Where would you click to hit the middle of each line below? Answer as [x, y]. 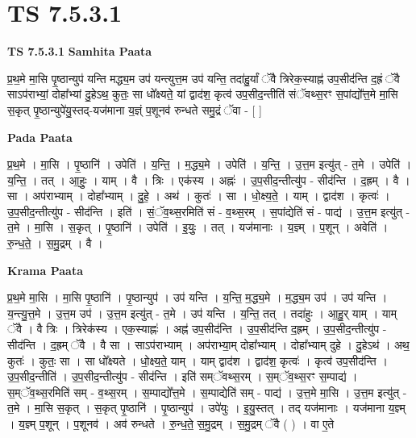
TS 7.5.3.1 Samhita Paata [80, 51]
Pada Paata [40, 137]
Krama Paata [45, 270]
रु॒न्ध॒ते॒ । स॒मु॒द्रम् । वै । [55, 243]
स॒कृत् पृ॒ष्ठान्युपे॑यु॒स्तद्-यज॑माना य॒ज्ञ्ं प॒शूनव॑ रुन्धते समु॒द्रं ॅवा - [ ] [135, 109]
